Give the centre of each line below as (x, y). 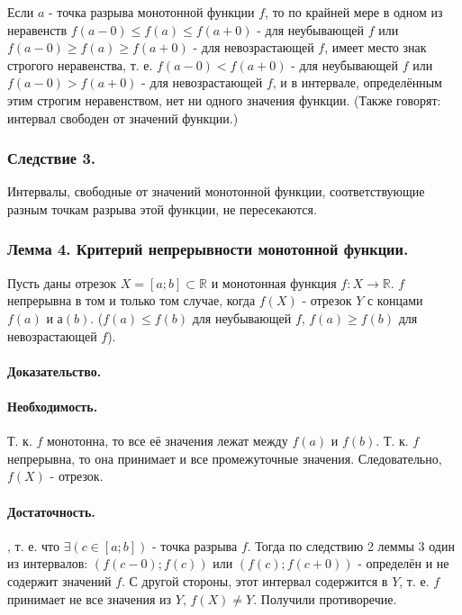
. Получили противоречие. (325, 598)
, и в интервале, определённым (357, 82)
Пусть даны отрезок (62, 282)
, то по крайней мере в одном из (354, 12)
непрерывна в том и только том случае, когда (131, 300)
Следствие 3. (52, 158)
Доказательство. (54, 371)
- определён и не (403, 563)
